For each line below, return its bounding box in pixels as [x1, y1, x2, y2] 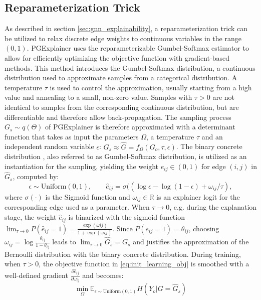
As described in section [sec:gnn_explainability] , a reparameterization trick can [5, 23, 248, 34]
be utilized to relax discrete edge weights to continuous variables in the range [5, 33, 241, 43]
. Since [112, 223, 133, 233]
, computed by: [13, 171, 59, 182]
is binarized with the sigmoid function [68, 212, 185, 222]
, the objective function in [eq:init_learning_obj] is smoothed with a [39, 258, 249, 269]
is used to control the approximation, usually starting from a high [50, 82, 252, 92]
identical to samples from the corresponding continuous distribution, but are [5, 101, 239, 112]
